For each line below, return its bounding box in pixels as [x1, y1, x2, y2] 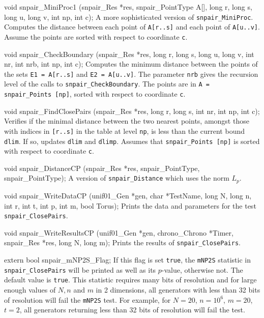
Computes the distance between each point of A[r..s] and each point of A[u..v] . [4, 21, 260, 32]
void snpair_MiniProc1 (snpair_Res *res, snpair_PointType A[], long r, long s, [4, 2, 252, 12]
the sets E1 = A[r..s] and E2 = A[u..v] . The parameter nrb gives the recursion [4, 68, 258, 79]
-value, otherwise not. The [161, 264, 243, 275]
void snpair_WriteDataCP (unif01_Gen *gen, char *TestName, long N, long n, [4, 190, 252, 200]
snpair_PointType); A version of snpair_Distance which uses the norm [4, 172, 229, 183]
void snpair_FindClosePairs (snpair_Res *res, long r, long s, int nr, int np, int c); [4, 105, 260, 116]
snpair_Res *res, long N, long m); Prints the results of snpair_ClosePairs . [4, 237, 241, 248]
